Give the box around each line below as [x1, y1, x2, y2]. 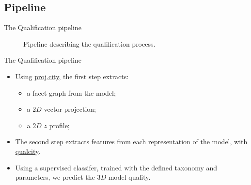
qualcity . [15, 146, 41, 156]
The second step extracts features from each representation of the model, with [15, 136, 248, 147]
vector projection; [44, 104, 96, 114]
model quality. [108, 172, 151, 182]
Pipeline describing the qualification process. [23, 38, 156, 49]
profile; [49, 120, 70, 130]
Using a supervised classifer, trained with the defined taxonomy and [15, 162, 218, 172]
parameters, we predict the [15, 172, 95, 182]
